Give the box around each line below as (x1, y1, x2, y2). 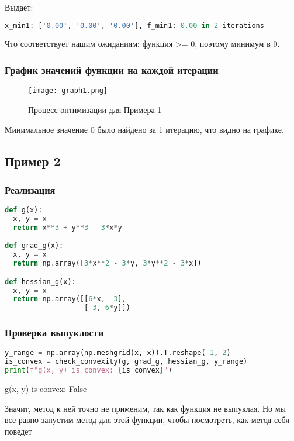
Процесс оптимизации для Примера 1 (28, 103, 162, 115)
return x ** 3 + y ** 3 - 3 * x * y (13, 223, 122, 232)
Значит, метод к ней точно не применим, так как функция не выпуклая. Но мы (5, 402, 286, 414)
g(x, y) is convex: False (5, 383, 87, 395)
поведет (5, 425, 32, 437)
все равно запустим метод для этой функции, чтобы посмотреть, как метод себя (5, 414, 289, 426)
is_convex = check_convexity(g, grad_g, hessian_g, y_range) (5, 357, 248, 366)
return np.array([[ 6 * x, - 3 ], (13, 295, 126, 304)
